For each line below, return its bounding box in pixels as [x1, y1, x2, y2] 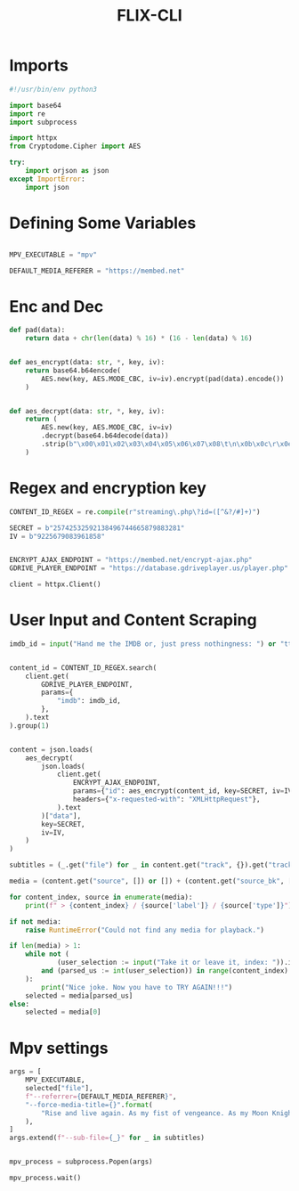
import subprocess [9, 118, 77, 126]
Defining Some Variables [9, 213, 197, 232]
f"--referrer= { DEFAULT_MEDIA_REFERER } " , [25, 1092, 177, 1101]
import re [9, 109, 46, 118]
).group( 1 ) [9, 721, 50, 730]
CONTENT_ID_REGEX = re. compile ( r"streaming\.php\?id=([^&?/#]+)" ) [9, 507, 261, 517]
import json [25, 183, 69, 192]
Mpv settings [9, 1038, 109, 1058]
